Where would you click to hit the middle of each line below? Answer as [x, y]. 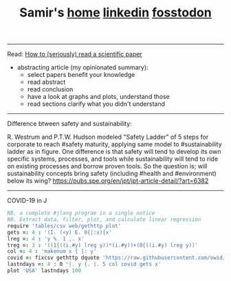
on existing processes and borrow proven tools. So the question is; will [107, 166]
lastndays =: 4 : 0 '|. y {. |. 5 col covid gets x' [84, 265]
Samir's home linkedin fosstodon [115, 13]
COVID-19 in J [27, 201]
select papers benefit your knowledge [81, 75]
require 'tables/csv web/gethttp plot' [64, 226]
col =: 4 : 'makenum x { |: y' [52, 251]
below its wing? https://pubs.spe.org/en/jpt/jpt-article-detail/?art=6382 [108, 181]
